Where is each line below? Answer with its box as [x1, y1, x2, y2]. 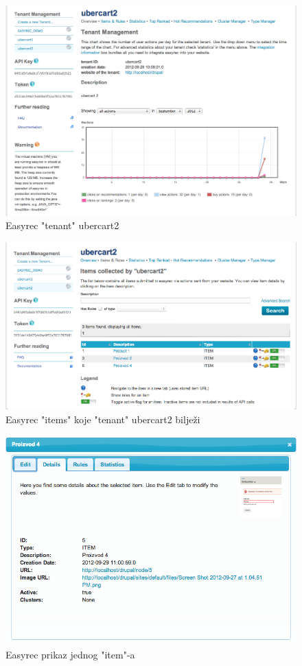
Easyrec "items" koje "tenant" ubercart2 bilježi [5, 412, 200, 426]
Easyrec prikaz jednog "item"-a [5, 647, 135, 661]
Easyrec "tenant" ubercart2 [5, 218, 119, 233]
